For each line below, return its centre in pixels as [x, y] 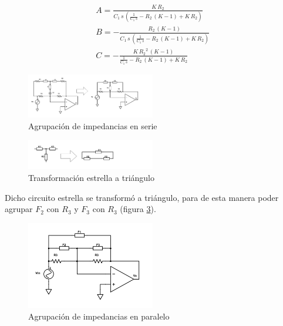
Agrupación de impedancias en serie [93, 125]
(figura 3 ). [138, 209]
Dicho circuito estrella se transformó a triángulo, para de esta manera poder [142, 197]
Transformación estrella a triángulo [91, 177]
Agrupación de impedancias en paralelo [99, 316]
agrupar [19, 209]
